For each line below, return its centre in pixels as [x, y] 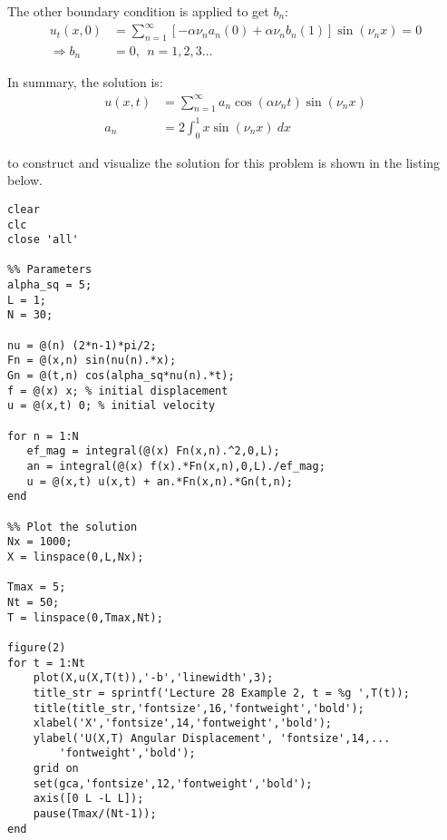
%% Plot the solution [73, 527]
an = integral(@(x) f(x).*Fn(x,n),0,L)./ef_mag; [176, 466]
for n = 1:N [43, 436]
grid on [56, 769]
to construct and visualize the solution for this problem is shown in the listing [224, 162]
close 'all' [43, 240]
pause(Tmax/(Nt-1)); [95, 814]
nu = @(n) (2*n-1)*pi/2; [82, 345]
